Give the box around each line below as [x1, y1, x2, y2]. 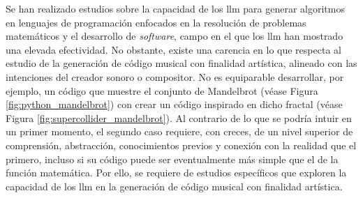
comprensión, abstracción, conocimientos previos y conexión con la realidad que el [6, 137, 357, 152]
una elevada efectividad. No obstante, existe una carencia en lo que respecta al [6, 42, 341, 56]
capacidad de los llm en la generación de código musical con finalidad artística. [6, 178, 343, 193]
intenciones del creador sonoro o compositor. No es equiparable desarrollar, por [6, 69, 344, 84]
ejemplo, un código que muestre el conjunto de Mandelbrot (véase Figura [6, 83, 318, 98]
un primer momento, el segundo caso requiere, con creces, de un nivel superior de [6, 124, 353, 139]
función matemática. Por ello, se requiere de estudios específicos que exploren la [6, 165, 347, 180]
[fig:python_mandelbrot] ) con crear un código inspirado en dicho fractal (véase [6, 97, 343, 112]
